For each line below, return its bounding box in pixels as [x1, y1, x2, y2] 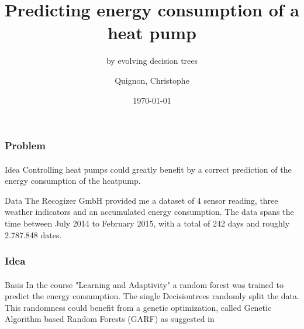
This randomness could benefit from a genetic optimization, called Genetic [5, 301, 272, 313]
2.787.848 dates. [5, 228, 62, 241]
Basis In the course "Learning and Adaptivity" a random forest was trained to [5, 278, 284, 290]
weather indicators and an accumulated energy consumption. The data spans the [5, 205, 294, 218]
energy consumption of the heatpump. [5, 174, 141, 187]
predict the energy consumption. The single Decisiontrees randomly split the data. [5, 290, 299, 302]
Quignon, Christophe [115, 74, 189, 86]
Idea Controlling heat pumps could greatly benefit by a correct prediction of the [5, 163, 292, 175]
